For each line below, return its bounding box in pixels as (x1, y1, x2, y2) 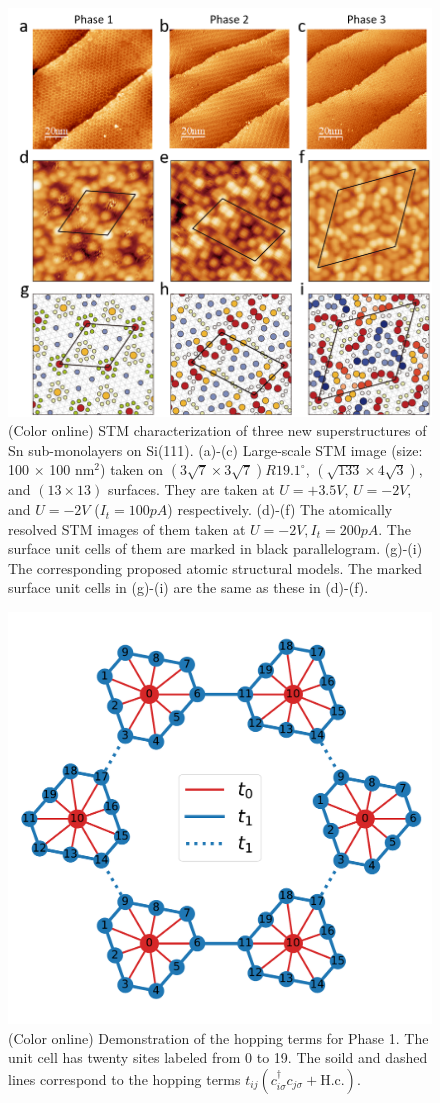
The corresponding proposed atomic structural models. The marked (8, 557, 422, 578)
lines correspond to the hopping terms (8, 1068, 241, 1089)
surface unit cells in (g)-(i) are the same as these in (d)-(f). (8, 577, 369, 598)
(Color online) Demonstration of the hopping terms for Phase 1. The (8, 1027, 429, 1048)
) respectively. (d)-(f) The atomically (167, 499, 393, 520)
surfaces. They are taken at (107, 479, 275, 500)
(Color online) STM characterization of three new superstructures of (8, 420, 427, 441)
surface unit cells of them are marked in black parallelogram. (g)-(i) (8, 538, 423, 559)
